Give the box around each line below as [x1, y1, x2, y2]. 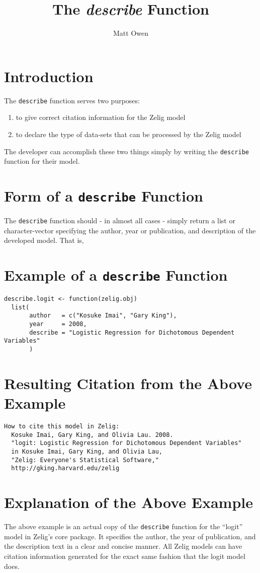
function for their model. [4, 156, 80, 166]
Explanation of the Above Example [4, 492, 253, 513]
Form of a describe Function [4, 185, 204, 206]
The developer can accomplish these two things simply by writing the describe [4, 146, 249, 156]
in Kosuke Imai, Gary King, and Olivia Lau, [11, 448, 162, 455]
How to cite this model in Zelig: [4, 423, 120, 430]
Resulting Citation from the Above [4, 372, 252, 393]
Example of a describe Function [4, 265, 228, 285]
